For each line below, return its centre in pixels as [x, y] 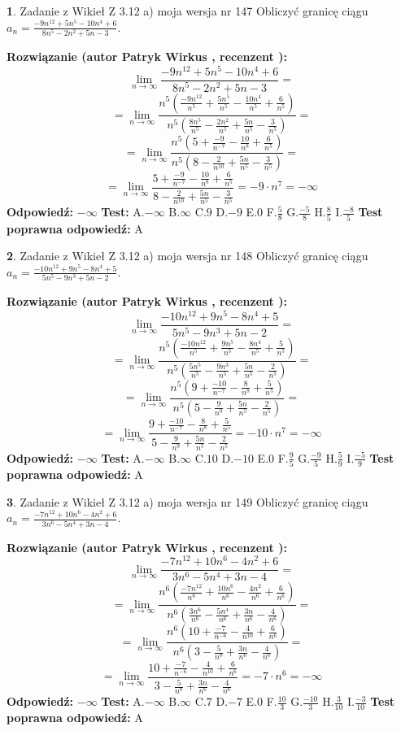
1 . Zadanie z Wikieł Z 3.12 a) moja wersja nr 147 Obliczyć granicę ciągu [187, 11]
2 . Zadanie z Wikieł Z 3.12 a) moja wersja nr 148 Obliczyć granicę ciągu [187, 256]
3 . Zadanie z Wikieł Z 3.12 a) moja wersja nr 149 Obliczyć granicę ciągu [187, 501]
